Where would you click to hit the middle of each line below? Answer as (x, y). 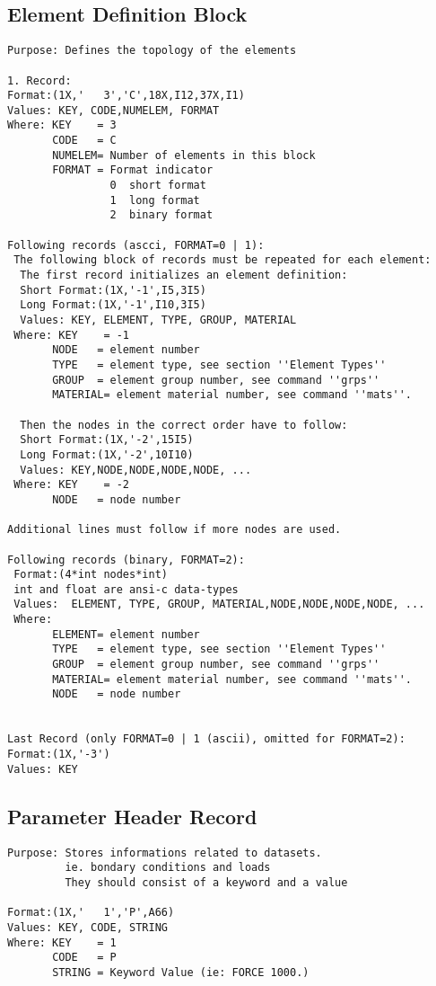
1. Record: (39, 80)
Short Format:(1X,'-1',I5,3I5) (113, 290)
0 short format (158, 186)
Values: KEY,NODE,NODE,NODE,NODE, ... (136, 470)
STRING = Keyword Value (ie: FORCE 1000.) (181, 972)
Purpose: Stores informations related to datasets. (165, 853)
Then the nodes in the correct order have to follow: (184, 425)
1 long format (155, 200)
